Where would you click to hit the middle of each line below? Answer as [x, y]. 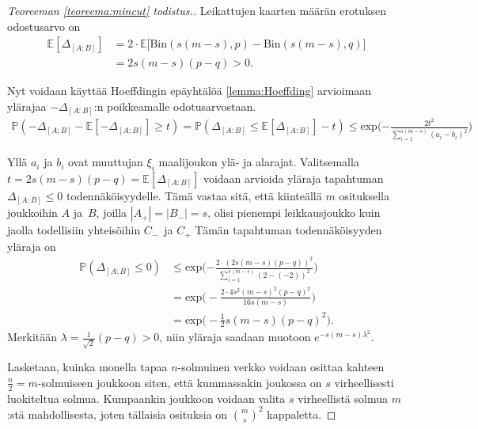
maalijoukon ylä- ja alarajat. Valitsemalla [259, 162]
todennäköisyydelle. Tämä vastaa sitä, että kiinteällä [194, 195]
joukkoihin [32, 213]
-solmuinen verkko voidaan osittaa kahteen [281, 367]
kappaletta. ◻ [302, 414]
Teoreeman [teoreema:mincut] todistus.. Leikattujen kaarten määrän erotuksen [197, 10]
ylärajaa [27, 106]
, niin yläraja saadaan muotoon [235, 337]
